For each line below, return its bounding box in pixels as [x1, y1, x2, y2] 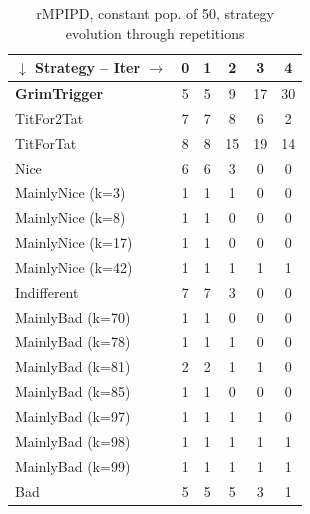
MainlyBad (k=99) [15, 455, 131, 476]
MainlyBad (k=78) [15, 331, 131, 352]
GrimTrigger [15, 83, 104, 104]
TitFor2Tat [15, 107, 84, 128]
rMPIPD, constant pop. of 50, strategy [36, 3, 274, 23]
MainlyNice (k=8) [15, 207, 126, 228]
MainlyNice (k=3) [15, 182, 126, 203]
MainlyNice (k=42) [15, 256, 133, 277]
